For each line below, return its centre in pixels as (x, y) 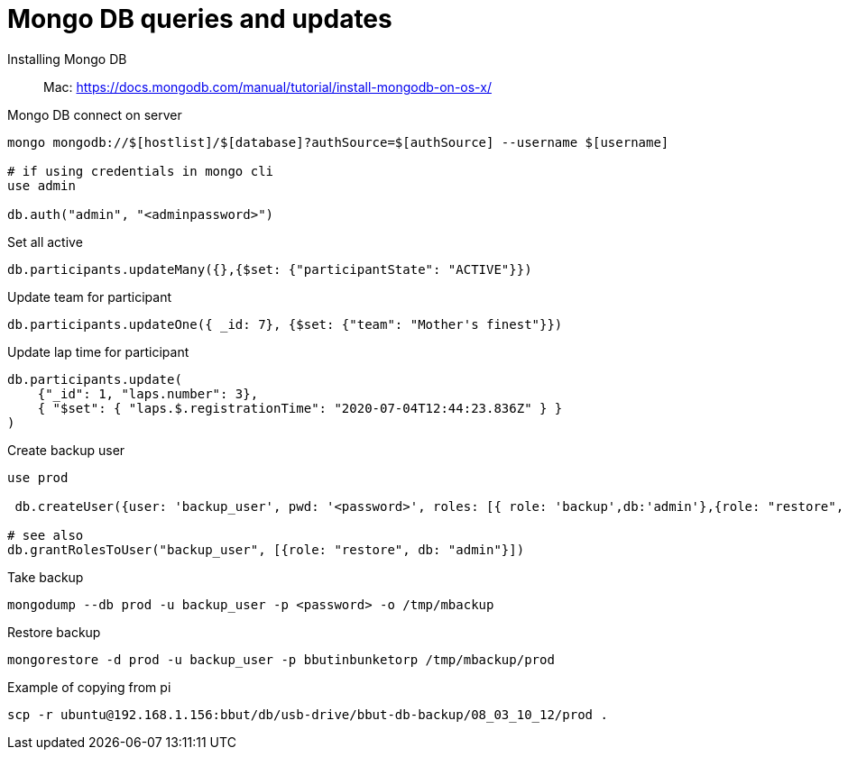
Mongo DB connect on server (95, 114)
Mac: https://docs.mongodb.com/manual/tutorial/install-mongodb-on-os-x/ (267, 87)
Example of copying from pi (89, 687)
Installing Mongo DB (67, 59)
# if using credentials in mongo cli (141, 171)
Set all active (45, 242)
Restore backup (54, 632)
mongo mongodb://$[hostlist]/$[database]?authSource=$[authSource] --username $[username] (338, 142)
